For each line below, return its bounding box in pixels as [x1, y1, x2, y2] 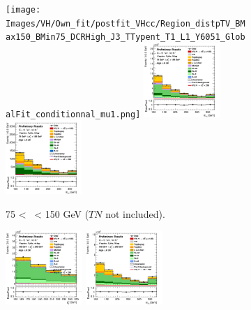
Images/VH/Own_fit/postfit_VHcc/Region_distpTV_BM [6, 18, 245, 29]
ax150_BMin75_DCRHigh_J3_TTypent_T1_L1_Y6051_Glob [6, 32, 245, 43]
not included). [105, 206, 165, 221]
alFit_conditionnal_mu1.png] [6, 109, 141, 119]
